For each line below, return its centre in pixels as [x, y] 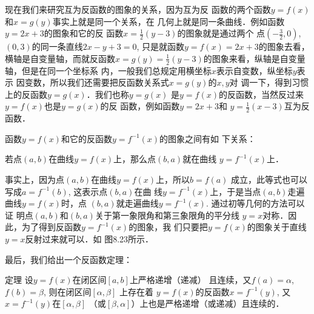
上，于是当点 [235, 191]
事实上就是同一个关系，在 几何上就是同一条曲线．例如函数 [169, 21]
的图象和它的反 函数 [84, 33]
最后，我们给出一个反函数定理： [68, 259]
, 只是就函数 [161, 46]
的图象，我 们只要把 [168, 227]
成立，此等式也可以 [269, 179]
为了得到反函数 [51, 227]
